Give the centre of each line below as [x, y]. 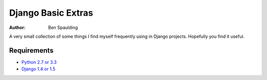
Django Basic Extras [51, 13]
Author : [17, 27]
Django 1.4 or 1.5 [38, 69]
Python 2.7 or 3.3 [39, 62]
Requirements [31, 50]
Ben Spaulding [63, 27]
